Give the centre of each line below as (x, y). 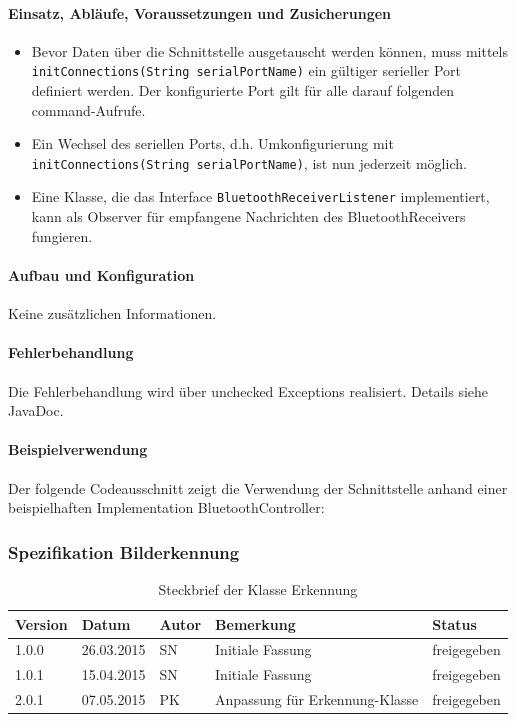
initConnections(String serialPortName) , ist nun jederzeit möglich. (249, 162)
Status (454, 623)
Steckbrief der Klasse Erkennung (258, 588)
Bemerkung (255, 623)
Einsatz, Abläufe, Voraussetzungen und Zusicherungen (200, 12)
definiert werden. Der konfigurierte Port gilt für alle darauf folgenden (243, 90)
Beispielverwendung (78, 449)
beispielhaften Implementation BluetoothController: (166, 507)
